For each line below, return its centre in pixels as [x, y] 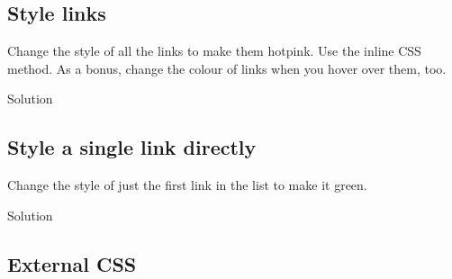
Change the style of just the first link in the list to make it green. [187, 185]
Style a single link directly [132, 147]
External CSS [72, 263]
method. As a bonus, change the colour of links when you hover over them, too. [227, 68]
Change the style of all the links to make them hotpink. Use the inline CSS [214, 51]
